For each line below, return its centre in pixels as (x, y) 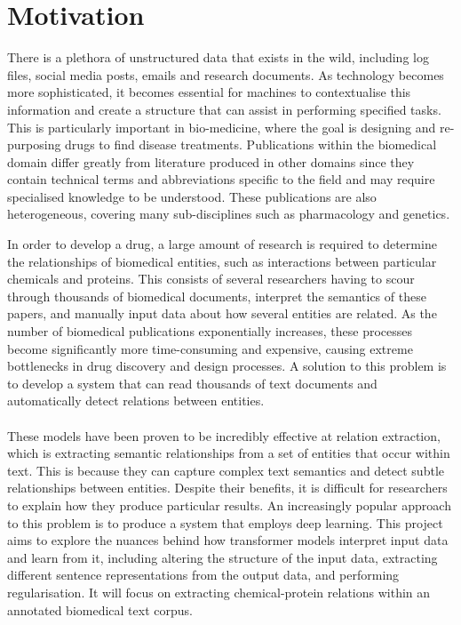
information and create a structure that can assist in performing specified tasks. (224, 109)
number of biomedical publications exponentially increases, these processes (210, 331)
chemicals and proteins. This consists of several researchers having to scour (211, 279)
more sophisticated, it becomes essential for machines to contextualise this (209, 92)
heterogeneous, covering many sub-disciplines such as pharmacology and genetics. (229, 214)
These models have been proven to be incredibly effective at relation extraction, (224, 435)
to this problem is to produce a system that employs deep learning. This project (225, 522)
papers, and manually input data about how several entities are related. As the (222, 313)
